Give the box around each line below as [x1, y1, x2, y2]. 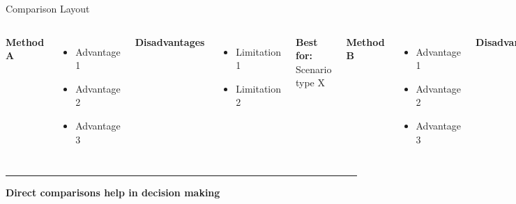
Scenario [296, 61, 332, 76]
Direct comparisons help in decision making [6, 185, 220, 200]
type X [296, 75, 325, 90]
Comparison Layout [6, 1, 90, 15]
